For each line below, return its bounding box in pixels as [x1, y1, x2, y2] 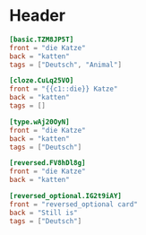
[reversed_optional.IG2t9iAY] [9, 192, 123, 201]
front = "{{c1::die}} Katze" [9, 84, 118, 94]
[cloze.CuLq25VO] [9, 76, 74, 85]
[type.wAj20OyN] [9, 117, 70, 126]
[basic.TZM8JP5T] [9, 35, 74, 44]
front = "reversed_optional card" [9, 199, 139, 209]
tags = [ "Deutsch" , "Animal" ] [9, 60, 123, 69]
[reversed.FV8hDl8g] [9, 159, 87, 168]
